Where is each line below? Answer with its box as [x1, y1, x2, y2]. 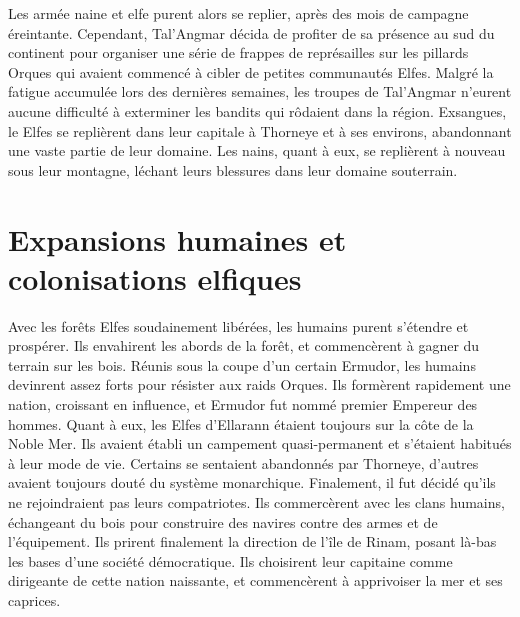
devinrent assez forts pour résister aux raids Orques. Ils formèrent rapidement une [8, 374, 511, 395]
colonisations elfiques [8, 257, 302, 298]
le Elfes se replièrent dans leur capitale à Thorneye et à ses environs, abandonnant [8, 120, 512, 141]
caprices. [8, 589, 61, 610]
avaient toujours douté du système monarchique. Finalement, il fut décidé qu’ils [8, 472, 496, 493]
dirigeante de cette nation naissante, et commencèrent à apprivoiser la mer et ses [8, 570, 503, 591]
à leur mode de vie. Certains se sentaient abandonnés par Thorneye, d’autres [8, 452, 479, 473]
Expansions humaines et [8, 218, 347, 259]
